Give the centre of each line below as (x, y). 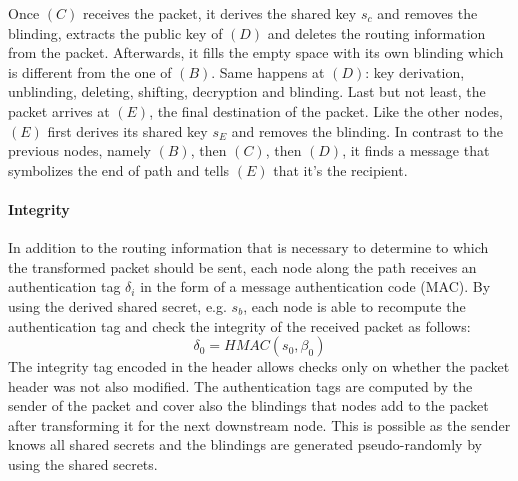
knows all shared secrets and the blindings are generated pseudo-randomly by (245, 444)
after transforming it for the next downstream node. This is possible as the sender (259, 424)
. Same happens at (268, 71)
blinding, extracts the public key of (115, 32)
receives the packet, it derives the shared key (219, 13)
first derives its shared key (127, 130)
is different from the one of (90, 71)
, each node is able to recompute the (354, 305)
